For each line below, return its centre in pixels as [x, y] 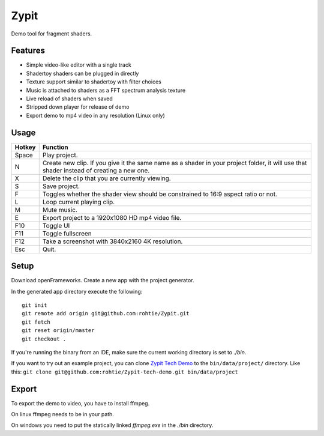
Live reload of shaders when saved [70, 98]
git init [34, 305]
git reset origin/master [58, 331]
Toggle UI [56, 225]
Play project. [60, 155]
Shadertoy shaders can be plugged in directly [82, 73]
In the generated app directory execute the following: [77, 291]
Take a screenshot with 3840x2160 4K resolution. [112, 241]
